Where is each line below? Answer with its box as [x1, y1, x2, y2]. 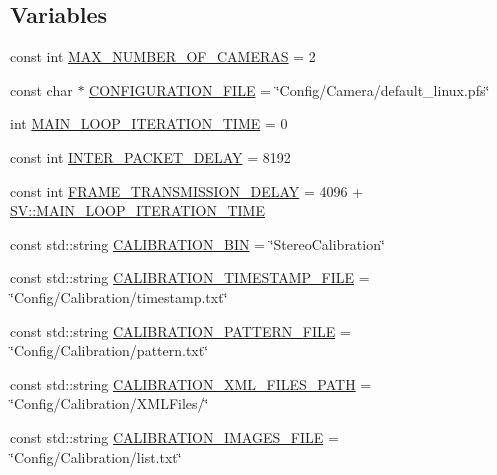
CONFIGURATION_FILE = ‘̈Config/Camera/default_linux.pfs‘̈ [89, 79, 490, 100]
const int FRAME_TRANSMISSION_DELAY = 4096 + [10, 180, 364, 201]
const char [10, 79, 73, 100]
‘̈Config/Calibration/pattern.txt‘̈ [10, 340, 209, 361]
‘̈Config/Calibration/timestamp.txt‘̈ [10, 286, 228, 307]
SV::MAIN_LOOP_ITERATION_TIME [10, 200, 265, 221]
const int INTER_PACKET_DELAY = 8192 [10, 146, 291, 167]
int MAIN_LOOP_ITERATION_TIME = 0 [10, 113, 288, 134]
